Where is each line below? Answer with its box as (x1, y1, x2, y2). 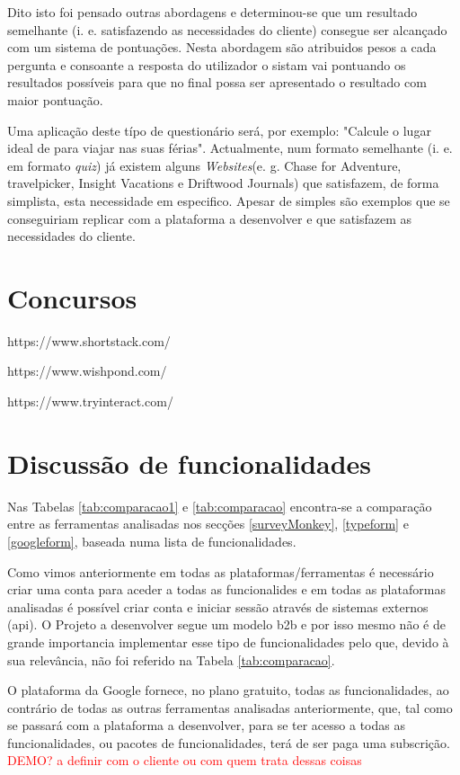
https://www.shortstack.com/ (7, 331, 171, 350)
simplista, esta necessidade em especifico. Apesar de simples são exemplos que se (7, 191, 450, 209)
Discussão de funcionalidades (7, 444, 372, 481)
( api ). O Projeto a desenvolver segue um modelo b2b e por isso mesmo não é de (7, 615, 446, 634)
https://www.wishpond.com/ (7, 361, 167, 380)
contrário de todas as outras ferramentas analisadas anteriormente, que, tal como (7, 698, 453, 717)
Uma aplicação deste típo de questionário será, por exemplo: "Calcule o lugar (7, 120, 431, 139)
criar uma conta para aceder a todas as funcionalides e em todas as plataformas (7, 580, 446, 599)
